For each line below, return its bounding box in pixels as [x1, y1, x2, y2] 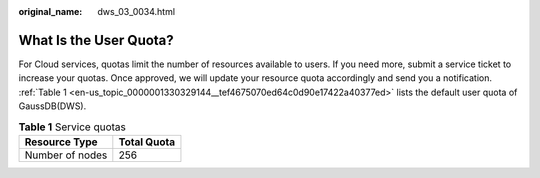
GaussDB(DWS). [18, 100, 87, 112]
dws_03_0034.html [97, 6, 175, 17]
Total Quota [118, 135, 176, 149]
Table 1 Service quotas [18, 120, 127, 134]
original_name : [18, 6, 83, 17]
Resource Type [24, 135, 99, 149]
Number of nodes [24, 148, 108, 162]
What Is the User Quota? [18, 31, 174, 49]
